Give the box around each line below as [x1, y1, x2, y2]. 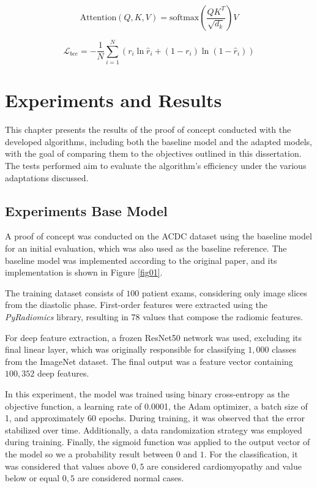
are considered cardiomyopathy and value [147, 459, 302, 472]
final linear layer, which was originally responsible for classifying [5, 343, 245, 356]
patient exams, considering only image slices [141, 286, 307, 299]
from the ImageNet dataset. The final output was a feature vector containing [5, 355, 293, 367]
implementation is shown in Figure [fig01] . [5, 266, 163, 279]
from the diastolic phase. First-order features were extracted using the [5, 298, 268, 311]
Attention [80, 13, 117, 22]
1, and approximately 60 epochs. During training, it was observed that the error [5, 411, 305, 424]
